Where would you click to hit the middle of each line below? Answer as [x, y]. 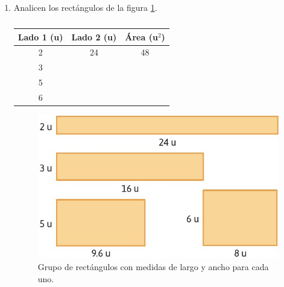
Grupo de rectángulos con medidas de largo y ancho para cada [153, 267]
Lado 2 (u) [94, 36]
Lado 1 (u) [40, 36]
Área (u [141, 36]
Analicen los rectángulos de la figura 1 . [85, 7]
